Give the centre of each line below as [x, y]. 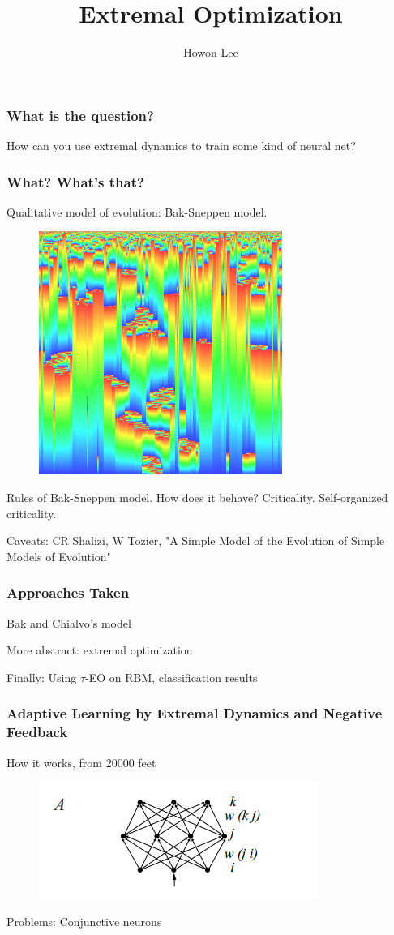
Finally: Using [42, 677]
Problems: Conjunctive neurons [84, 921]
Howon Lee [211, 52]
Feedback [37, 732]
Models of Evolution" [59, 556]
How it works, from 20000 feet [81, 762]
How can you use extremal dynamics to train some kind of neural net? [181, 146]
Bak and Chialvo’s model [69, 622]
